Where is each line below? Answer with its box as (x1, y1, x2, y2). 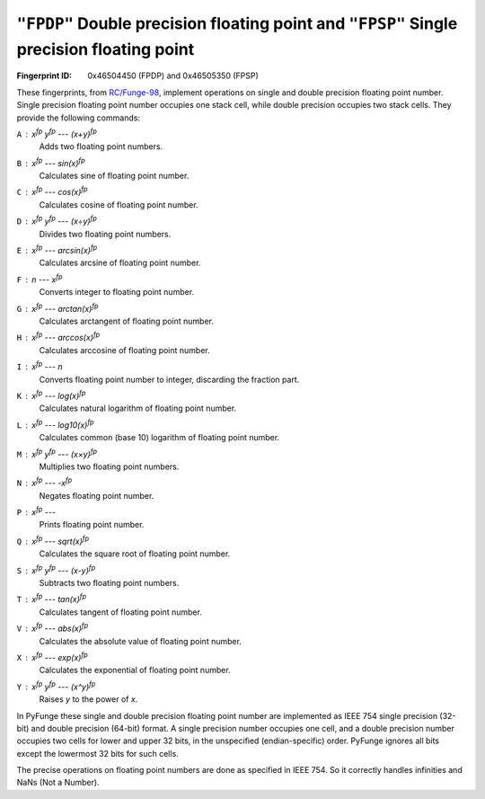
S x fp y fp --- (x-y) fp (16, 563, 96, 575)
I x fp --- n (16, 360, 63, 372)
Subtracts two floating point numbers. (39, 578, 180, 589)
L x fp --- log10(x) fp (16, 418, 94, 431)
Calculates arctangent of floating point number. (39, 315, 215, 326)
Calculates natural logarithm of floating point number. (39, 403, 237, 413)
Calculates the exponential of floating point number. (39, 665, 231, 676)
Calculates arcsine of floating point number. (39, 257, 201, 269)
